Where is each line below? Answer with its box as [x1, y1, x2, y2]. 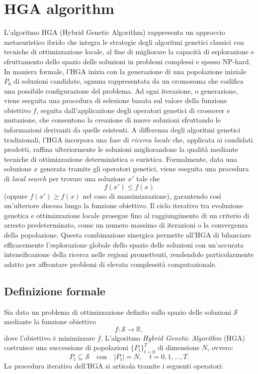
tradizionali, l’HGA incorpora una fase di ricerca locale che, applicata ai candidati [4, 134, 253, 144]
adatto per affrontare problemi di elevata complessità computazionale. [4, 258, 217, 269]
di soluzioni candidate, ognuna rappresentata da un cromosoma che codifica [13, 76, 244, 86]
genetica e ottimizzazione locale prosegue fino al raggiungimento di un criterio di [4, 210, 250, 220]
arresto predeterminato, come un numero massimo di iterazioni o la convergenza [4, 220, 248, 230]
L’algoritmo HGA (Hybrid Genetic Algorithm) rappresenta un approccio [4, 27, 225, 37]
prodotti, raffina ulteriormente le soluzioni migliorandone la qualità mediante [4, 144, 238, 154]
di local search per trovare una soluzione [4, 173, 126, 184]
